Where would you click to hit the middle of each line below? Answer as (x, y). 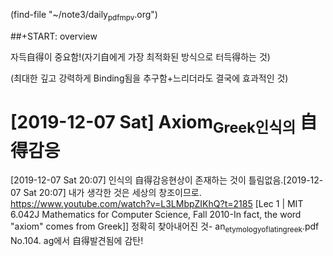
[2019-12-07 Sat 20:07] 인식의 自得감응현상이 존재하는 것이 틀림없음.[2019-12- (167, 180)
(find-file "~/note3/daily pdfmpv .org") (84, 16)
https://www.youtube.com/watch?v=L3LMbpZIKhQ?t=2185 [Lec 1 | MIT (157, 204)
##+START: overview (54, 36)
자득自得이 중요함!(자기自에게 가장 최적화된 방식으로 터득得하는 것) (140, 56)
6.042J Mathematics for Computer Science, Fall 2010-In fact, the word (156, 215)
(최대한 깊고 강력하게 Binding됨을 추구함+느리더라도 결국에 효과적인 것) (149, 78)
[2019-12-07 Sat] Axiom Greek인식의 (153, 123)
